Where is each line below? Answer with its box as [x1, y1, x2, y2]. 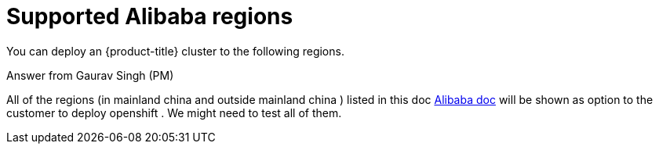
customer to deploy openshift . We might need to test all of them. [6, 105, 342, 120]
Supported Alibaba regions [6, 3, 293, 30]
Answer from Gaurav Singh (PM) [6, 68, 174, 82]
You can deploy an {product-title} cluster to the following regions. [6, 44, 344, 58]
